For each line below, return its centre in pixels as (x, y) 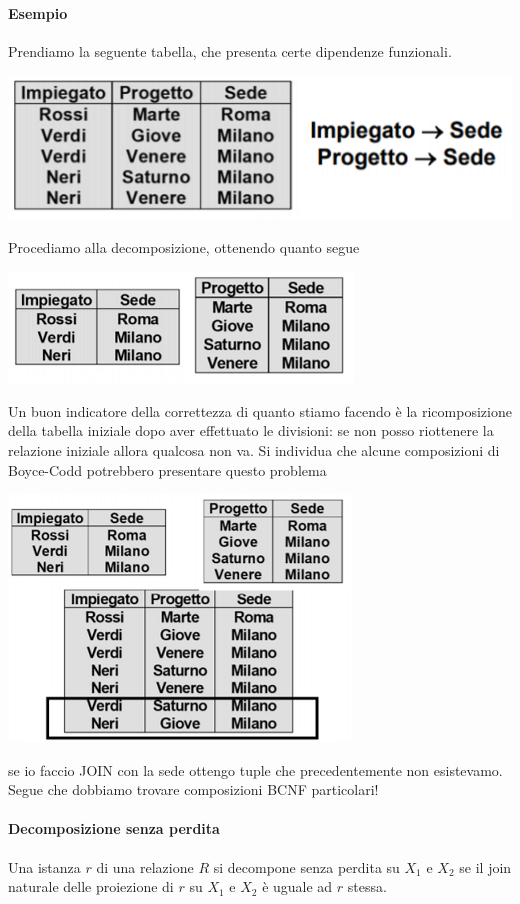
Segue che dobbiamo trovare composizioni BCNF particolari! (193, 789)
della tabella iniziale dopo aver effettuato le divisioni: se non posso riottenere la (251, 430)
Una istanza (44, 866)
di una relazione (145, 866)
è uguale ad (297, 886)
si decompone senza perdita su (306, 866)
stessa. (367, 886)
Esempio (38, 12)
